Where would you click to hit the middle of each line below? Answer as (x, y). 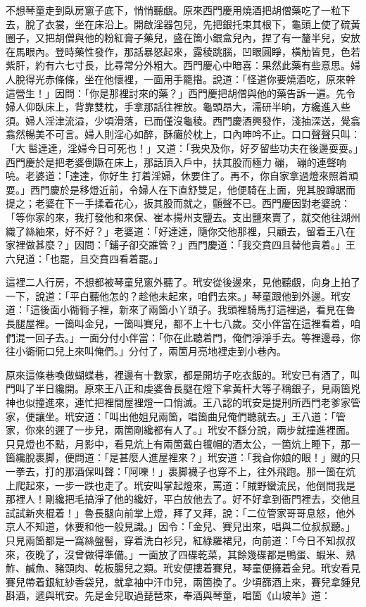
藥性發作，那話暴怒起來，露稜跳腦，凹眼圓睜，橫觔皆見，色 (212, 51)
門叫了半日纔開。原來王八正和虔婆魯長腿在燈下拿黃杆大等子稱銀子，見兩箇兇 (183, 388)
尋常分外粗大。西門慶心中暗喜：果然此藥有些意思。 (232, 65)
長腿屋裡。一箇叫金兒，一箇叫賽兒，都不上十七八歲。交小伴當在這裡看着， (178, 324)
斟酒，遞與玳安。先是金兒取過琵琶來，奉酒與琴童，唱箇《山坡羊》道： (168, 595)
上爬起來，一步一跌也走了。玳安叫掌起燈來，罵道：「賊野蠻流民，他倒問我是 (181, 485)
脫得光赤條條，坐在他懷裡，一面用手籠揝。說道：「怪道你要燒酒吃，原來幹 (185, 79)
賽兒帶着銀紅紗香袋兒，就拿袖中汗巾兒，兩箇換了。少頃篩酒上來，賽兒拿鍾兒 (183, 581)
